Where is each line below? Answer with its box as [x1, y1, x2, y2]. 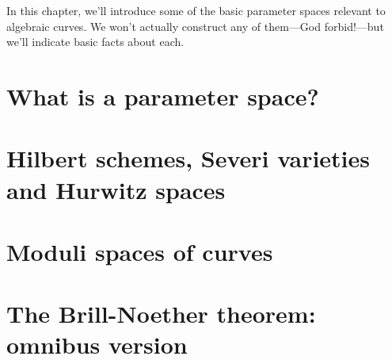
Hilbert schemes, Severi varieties [6, 142, 371, 174]
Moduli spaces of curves [6, 235, 273, 267]
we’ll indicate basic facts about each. [6, 33, 185, 50]
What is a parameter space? [6, 79, 319, 112]
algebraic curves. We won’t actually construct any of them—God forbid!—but [6, 17, 384, 34]
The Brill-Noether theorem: [6, 297, 316, 330]
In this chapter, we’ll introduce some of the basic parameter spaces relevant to [6, 2, 386, 18]
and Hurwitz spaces [6, 173, 226, 205]
